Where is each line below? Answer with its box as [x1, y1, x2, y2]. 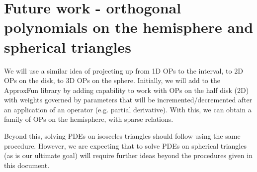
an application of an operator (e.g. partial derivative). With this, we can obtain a [4, 104, 252, 114]
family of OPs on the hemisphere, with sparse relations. [4, 114, 173, 124]
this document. [4, 160, 50, 170]
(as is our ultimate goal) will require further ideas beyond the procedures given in [4, 150, 253, 161]
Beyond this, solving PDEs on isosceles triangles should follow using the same [4, 131, 241, 141]
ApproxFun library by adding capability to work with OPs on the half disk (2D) [4, 85, 249, 95]
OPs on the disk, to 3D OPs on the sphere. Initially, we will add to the [4, 75, 220, 86]
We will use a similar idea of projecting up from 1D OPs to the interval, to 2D [4, 65, 243, 76]
